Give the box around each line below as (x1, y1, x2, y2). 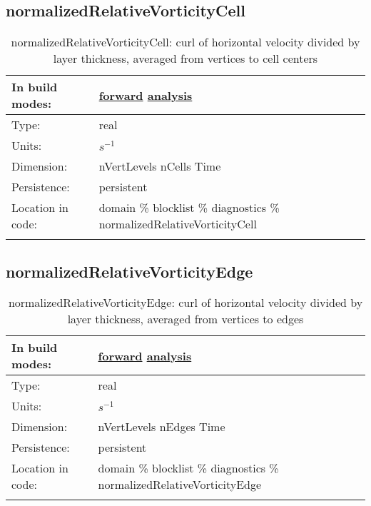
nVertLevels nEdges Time (98, 418, 225, 435)
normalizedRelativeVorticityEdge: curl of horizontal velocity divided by (8, 294, 363, 311)
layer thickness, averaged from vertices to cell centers (53, 50, 318, 67)
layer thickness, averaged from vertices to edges (67, 310, 304, 328)
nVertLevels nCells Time (98, 158, 221, 175)
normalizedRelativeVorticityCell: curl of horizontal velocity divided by (11, 34, 360, 51)
